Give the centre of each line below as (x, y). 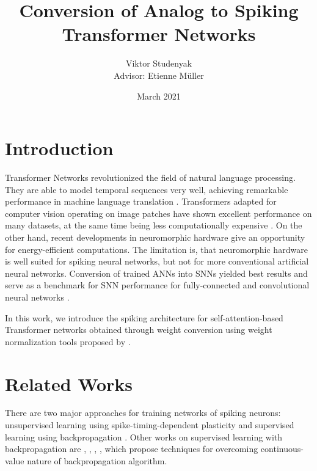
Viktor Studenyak (159, 63)
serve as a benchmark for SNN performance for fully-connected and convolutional (157, 285)
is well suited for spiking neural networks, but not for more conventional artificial (157, 261)
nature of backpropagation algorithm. (97, 460)
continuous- (282, 449)
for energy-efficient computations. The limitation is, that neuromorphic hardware (156, 249)
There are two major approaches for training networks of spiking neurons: (143, 413)
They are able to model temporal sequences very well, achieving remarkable (147, 189)
